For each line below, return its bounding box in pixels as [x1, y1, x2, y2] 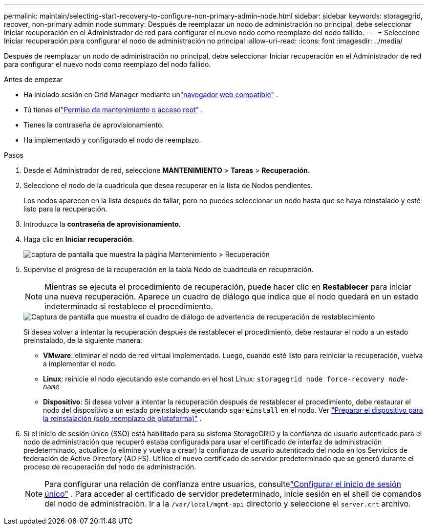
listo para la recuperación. [23, 205, 107, 213]
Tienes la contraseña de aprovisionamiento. [23, 121, 164, 129]
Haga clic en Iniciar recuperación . [23, 235, 134, 243]
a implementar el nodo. [43, 360, 117, 368]
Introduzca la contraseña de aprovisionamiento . [23, 220, 181, 228]
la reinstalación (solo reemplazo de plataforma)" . [43, 414, 202, 423]
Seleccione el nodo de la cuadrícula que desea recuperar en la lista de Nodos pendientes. [23, 181, 313, 190]
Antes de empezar [4, 75, 63, 84]
